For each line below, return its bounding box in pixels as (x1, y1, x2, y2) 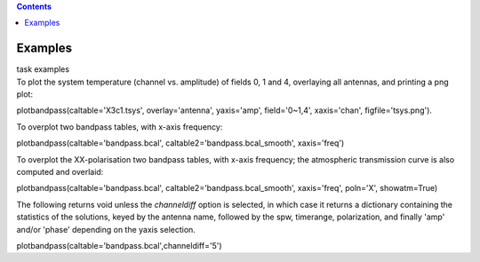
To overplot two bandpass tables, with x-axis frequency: (16, 121, 223, 132)
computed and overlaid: (16, 167, 104, 178)
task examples (16, 64, 70, 75)
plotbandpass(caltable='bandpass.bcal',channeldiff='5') (16, 240, 222, 250)
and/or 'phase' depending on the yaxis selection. (16, 224, 196, 234)
